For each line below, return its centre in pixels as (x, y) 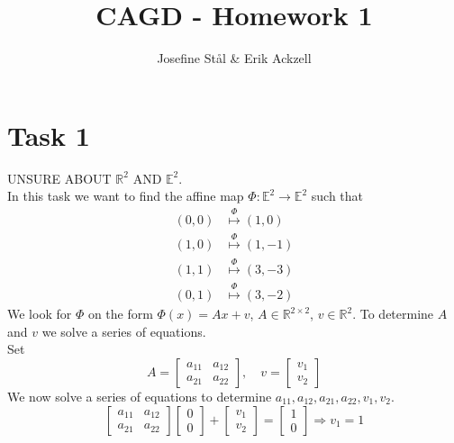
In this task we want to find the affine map (126, 196)
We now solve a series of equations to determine (140, 396)
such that (337, 196)
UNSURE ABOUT (59, 178)
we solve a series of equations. (124, 331)
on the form (120, 314)
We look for (40, 314)
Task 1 (49, 135)
